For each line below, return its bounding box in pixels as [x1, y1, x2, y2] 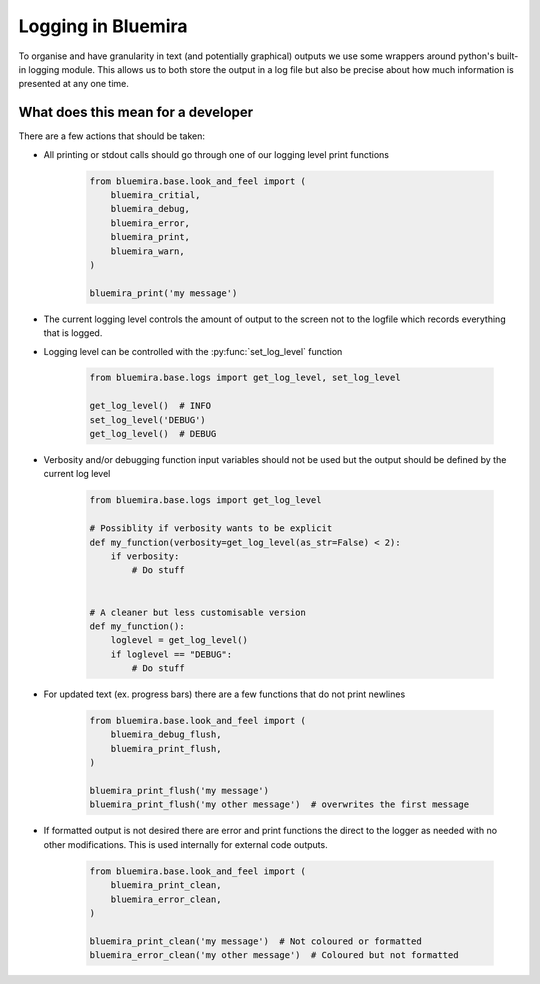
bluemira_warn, [110, 245, 185, 257]
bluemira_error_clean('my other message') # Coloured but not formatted [89, 950, 459, 961]
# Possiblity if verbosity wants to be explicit [89, 523, 333, 534]
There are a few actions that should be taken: [18, 130, 205, 142]
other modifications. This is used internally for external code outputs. [43, 838, 329, 850]
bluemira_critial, [110, 190, 201, 200]
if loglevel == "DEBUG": [110, 648, 233, 660]
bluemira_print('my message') [89, 287, 238, 299]
